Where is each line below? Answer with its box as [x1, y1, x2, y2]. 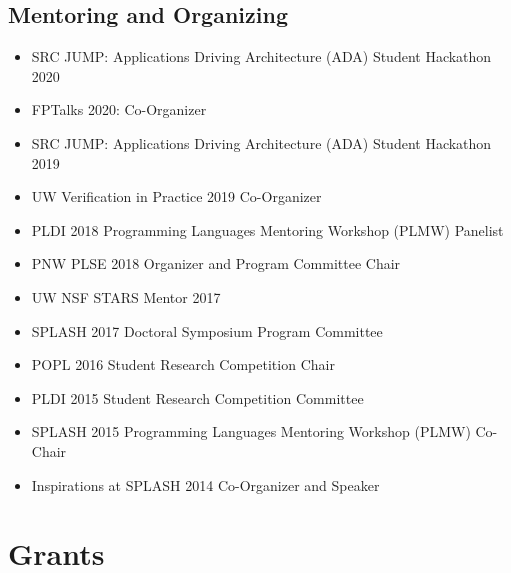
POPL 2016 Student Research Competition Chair [31, 354, 335, 375]
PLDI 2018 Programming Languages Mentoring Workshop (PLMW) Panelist [31, 219, 504, 240]
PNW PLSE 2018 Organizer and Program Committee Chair [31, 253, 401, 274]
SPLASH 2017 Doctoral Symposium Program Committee [31, 320, 383, 341]
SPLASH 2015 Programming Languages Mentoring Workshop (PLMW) [31, 421, 471, 442]
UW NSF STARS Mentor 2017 [31, 286, 221, 307]
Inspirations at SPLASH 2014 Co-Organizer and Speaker [31, 474, 380, 495]
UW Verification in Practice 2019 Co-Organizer [31, 186, 322, 207]
